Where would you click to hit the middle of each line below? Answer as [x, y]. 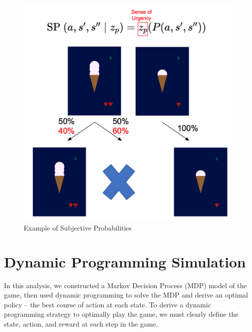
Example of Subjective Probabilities [78, 227]
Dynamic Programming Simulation [125, 261]
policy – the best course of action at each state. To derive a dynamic [108, 304]
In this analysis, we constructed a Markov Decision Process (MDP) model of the [126, 285]
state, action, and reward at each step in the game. [81, 324]
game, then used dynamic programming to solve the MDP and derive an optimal [126, 295]
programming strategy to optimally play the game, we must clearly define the [121, 314]
